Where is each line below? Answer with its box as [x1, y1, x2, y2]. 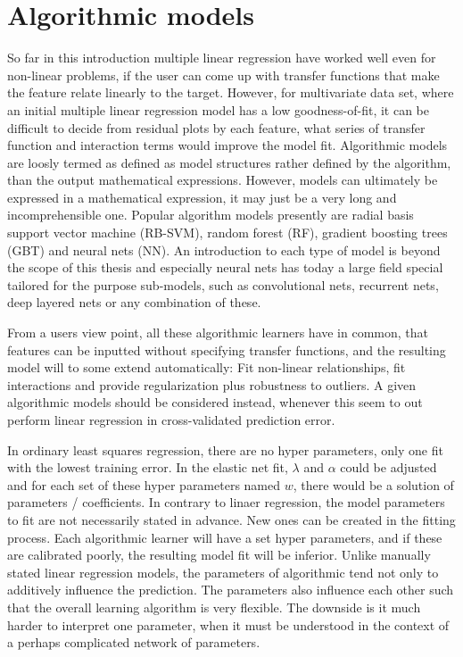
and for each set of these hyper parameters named [7, 475, 281, 494]
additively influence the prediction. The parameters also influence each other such [7, 580, 454, 599]
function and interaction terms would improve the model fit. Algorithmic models [7, 136, 448, 154]
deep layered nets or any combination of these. [7, 293, 261, 312]
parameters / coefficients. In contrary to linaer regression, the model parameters [7, 493, 445, 511]
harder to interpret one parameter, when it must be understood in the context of [7, 615, 450, 634]
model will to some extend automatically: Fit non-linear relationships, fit [7, 358, 406, 377]
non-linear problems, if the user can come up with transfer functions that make [7, 65, 440, 84]
